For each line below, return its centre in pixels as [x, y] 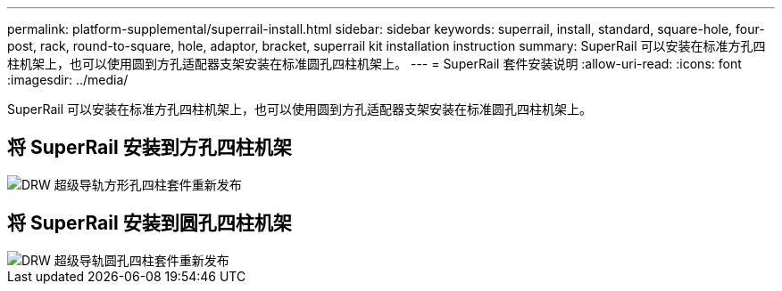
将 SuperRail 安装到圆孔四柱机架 [150, 223]
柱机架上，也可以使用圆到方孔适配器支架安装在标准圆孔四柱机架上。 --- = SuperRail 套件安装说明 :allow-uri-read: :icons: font [374, 64]
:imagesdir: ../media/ [68, 80]
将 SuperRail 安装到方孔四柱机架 [150, 148]
